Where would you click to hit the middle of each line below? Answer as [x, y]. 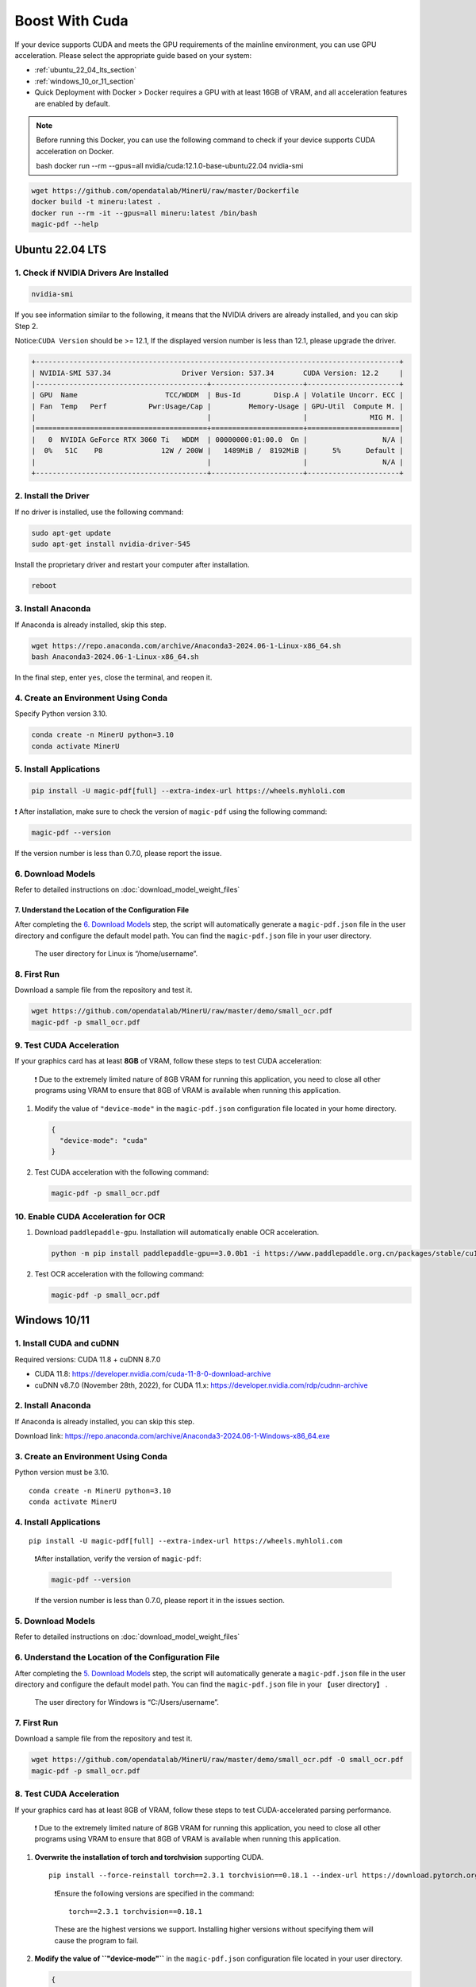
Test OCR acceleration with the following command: [119, 1274]
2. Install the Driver [52, 496]
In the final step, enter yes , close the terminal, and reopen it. [113, 678]
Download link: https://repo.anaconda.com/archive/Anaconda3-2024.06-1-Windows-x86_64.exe [173, 1436]
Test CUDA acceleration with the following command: [122, 1172]
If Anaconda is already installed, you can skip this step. [104, 1421]
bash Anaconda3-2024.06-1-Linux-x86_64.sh [115, 657]
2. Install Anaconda [53, 1405]
